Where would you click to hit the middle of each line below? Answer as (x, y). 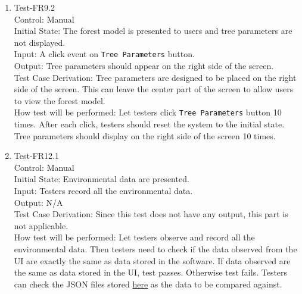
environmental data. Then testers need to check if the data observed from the (155, 249)
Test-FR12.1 (36, 156)
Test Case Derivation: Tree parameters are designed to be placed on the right (155, 77)
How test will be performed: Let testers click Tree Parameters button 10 (148, 112)
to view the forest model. (60, 100)
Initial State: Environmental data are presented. (102, 179)
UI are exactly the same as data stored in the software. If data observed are (152, 260)
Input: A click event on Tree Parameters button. (104, 54)
